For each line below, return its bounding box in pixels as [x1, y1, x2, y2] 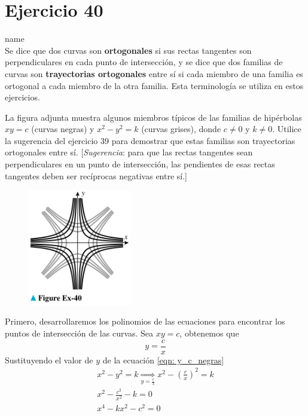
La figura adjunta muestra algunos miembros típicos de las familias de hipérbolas [5, 111, 302, 123]
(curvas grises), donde [141, 123, 221, 135]
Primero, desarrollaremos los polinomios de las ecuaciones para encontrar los [5, 315, 285, 328]
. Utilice [272, 123, 301, 135]
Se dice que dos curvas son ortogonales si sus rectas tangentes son [5, 44, 252, 56]
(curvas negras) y [31, 123, 94, 135]
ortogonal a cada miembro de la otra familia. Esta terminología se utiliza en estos [5, 79, 304, 91]
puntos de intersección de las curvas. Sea [5, 327, 154, 339]
